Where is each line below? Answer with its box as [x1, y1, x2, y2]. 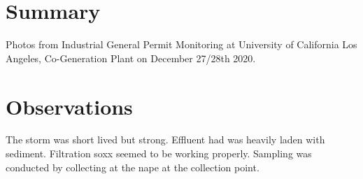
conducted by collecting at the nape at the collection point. [6, 159, 259, 174]
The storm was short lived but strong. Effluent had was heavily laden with [6, 132, 325, 147]
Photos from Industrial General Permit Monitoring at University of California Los [6, 37, 357, 52]
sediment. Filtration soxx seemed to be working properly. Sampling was [6, 146, 312, 161]
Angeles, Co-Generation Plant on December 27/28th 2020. [6, 50, 256, 65]
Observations [6, 92, 133, 120]
